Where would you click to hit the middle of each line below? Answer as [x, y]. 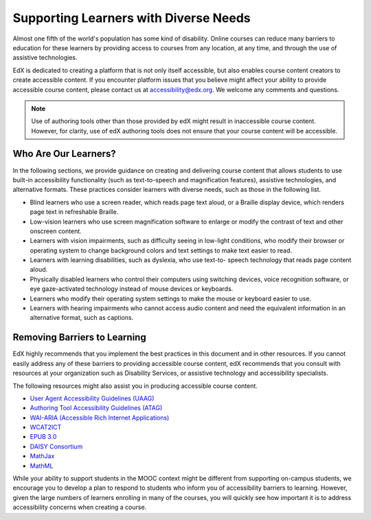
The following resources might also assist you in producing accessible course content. [135, 386]
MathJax [42, 456]
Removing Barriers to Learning [80, 337]
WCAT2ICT [46, 427]
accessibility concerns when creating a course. [80, 507]
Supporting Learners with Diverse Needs [132, 18]
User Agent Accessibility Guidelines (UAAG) [92, 398]
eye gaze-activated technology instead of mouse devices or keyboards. [132, 289]
